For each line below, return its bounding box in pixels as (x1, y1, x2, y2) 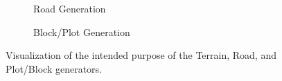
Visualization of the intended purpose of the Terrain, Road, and (6, 48, 276, 62)
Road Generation (33, 1, 106, 15)
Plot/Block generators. (6, 61, 102, 75)
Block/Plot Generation (33, 24, 130, 39)
